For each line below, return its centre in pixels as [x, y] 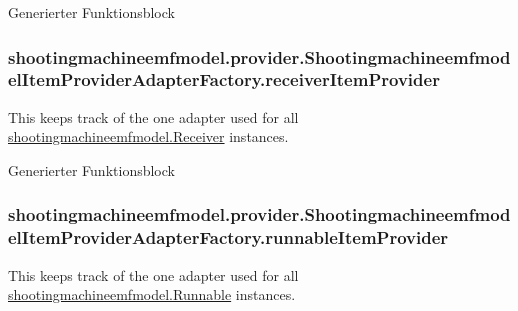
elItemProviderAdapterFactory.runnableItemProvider [228, 237]
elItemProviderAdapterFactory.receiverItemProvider [224, 79]
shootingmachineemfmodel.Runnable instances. [152, 294]
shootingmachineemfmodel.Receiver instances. [148, 136]
